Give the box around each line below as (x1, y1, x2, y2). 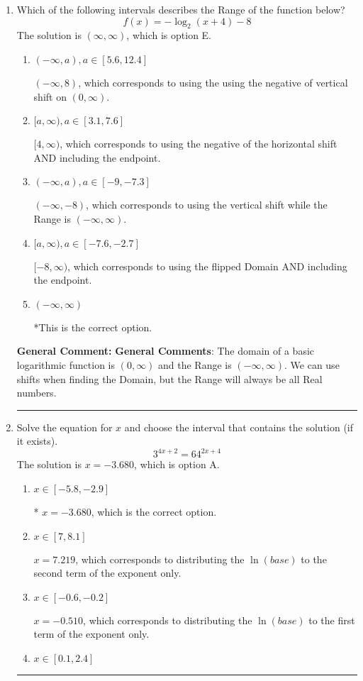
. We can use (284, 357, 340, 372)
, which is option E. (126, 28, 211, 43)
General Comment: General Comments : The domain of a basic (16, 343, 315, 358)
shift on (33, 89, 67, 104)
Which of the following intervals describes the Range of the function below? (16, 2, 345, 16)
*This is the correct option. (33, 319, 152, 334)
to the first (308, 612, 355, 627)
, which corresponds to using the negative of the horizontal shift (60, 136, 337, 151)
